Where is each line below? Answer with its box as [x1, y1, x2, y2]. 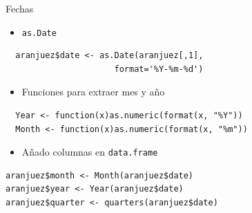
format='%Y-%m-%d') [114, 64, 204, 74]
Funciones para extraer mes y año [21, 84, 165, 99]
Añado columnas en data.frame [21, 145, 158, 159]
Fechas [6, 1, 34, 15]
